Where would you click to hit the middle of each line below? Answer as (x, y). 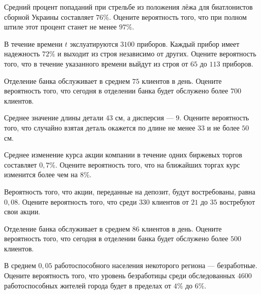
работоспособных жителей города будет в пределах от (88, 285)
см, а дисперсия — (144, 118)
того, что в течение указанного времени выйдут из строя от (96, 63)
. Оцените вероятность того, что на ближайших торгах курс (148, 164)
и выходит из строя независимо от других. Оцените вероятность (157, 54)
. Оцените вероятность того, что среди (77, 201)
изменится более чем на (41, 174)
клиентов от (170, 201)
